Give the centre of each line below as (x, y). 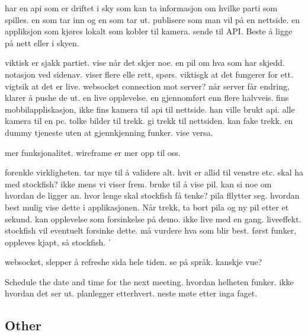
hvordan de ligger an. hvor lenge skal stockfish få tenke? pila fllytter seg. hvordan (152, 195)
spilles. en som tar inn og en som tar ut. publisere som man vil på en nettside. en (153, 19)
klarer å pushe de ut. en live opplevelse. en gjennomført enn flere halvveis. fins (147, 98)
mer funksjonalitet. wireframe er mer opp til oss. (93, 152)
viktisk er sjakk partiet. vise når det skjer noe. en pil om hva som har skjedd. (145, 63)
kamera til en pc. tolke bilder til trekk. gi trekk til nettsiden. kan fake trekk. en (149, 121)
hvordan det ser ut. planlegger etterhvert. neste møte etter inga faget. (131, 293)
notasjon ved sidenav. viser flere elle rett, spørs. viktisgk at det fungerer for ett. (149, 74)
